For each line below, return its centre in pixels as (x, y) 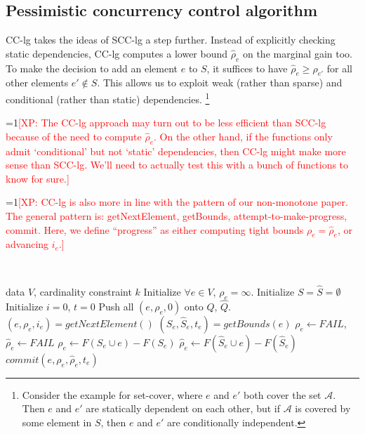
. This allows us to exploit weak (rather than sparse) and (220, 83)
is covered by (323, 408)
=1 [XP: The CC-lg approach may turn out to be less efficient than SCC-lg (166, 123)
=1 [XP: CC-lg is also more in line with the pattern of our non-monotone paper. (177, 202)
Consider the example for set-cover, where (112, 394)
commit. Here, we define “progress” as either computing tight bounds (155, 229)
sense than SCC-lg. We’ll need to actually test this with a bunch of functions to (177, 165)
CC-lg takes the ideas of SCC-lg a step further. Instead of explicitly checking (171, 40)
